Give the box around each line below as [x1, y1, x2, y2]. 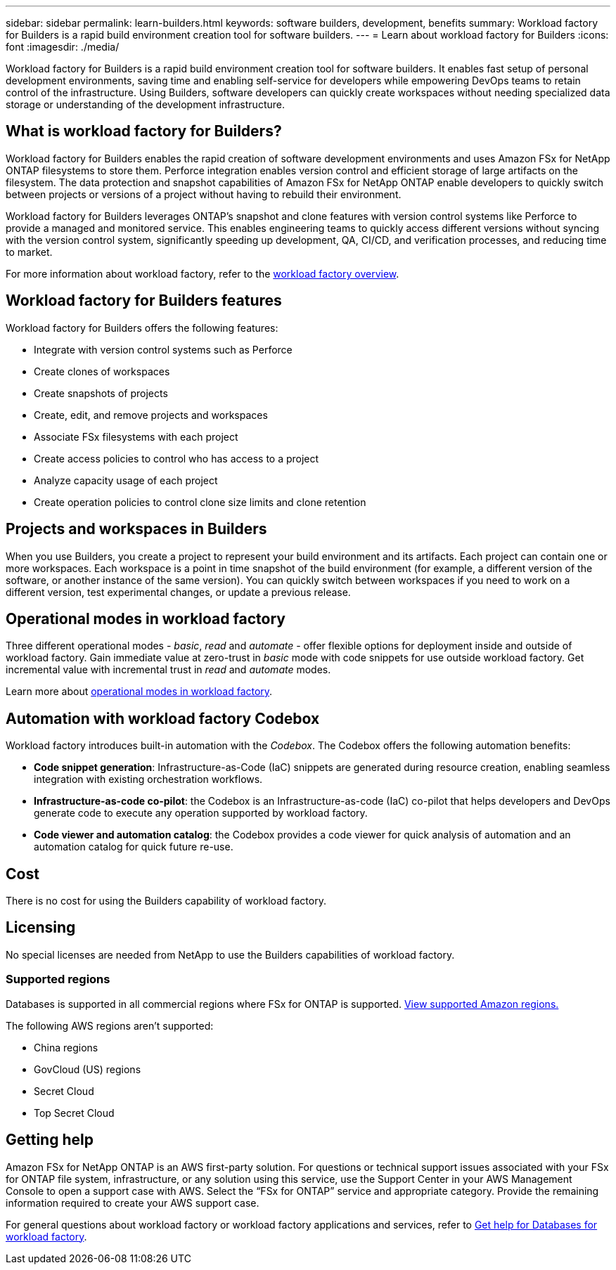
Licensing [6, 919, 76, 937]
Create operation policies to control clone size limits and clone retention [34, 495, 366, 508]
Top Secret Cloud [34, 1106, 115, 1119]
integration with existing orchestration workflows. [34, 773, 263, 786]
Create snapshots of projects [34, 387, 168, 399]
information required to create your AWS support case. [6, 1196, 259, 1209]
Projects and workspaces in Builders [6, 520, 267, 538]
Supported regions [6, 972, 110, 987]
